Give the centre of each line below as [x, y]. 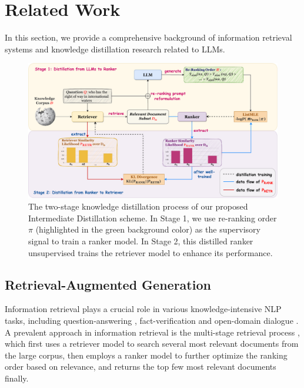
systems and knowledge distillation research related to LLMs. [115, 49]
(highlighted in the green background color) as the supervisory [148, 229]
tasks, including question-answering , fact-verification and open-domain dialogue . [152, 321]
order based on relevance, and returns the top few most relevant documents [141, 367]
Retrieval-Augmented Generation [108, 284]
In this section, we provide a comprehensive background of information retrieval [148, 37]
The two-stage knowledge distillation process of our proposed [138, 206]
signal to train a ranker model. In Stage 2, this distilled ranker [141, 241]
